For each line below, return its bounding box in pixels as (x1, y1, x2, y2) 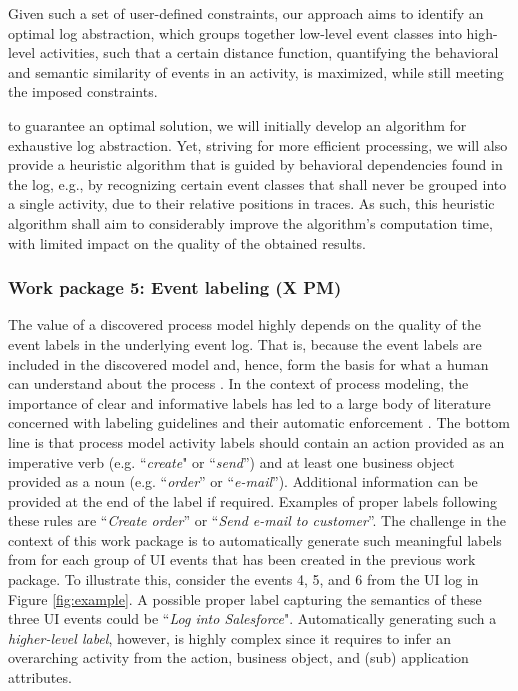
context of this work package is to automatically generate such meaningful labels (8, 529, 502, 550)
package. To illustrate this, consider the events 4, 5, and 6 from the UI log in (8, 569, 479, 590)
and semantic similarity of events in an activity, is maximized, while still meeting (8, 61, 504, 82)
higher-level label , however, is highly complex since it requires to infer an (8, 627, 451, 648)
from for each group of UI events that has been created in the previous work (8, 549, 476, 570)
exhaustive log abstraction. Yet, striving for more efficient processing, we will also (8, 134, 508, 155)
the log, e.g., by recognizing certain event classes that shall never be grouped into (8, 173, 507, 194)
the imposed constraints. (8, 81, 158, 102)
